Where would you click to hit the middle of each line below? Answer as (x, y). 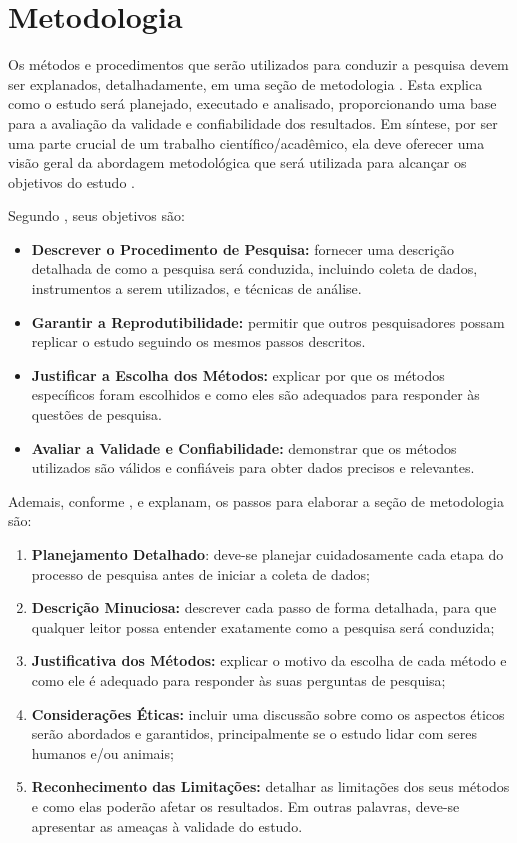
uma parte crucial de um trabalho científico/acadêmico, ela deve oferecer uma (246, 142)
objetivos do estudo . (71, 181)
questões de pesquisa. (96, 414)
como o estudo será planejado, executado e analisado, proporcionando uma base (252, 103)
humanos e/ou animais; (102, 752)
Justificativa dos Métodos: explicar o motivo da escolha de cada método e (269, 660)
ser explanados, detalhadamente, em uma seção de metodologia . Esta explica (245, 83)
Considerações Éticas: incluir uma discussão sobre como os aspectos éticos (268, 713)
